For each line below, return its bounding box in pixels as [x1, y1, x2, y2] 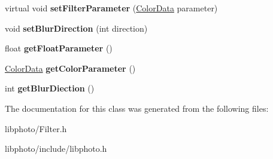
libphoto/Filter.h [5, 122, 67, 134]
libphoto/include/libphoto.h [5, 142, 107, 155]
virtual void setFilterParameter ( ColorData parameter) [5, 2, 218, 14]
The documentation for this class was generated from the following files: [5, 102, 269, 114]
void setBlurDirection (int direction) [5, 22, 148, 34]
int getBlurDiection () [5, 82, 95, 94]
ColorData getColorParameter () [5, 62, 136, 74]
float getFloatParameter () [5, 42, 113, 54]
